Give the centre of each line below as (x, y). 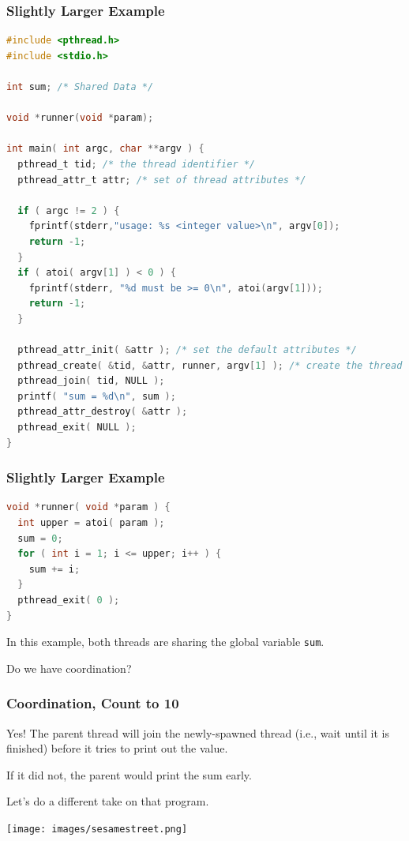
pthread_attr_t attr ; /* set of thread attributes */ (162, 180)
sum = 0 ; (40, 538)
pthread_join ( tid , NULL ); (91, 381)
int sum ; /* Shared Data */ (80, 87)
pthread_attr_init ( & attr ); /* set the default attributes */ (187, 350)
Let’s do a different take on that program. (108, 801)
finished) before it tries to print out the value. (117, 748)
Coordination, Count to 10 (93, 703)
